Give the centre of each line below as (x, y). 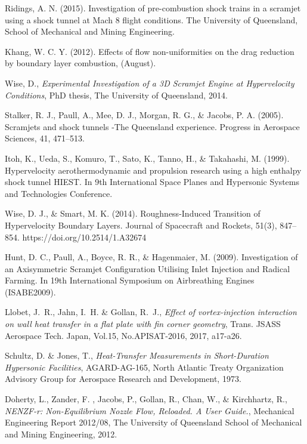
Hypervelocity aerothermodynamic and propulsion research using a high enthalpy (153, 170)
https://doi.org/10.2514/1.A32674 (84, 237)
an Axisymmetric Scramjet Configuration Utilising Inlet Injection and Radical (148, 268)
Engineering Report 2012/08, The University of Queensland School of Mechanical (153, 422)
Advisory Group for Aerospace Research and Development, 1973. (123, 379)
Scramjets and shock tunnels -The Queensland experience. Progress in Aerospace (152, 126)
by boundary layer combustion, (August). (80, 63)
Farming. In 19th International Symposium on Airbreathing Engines (130, 280)
